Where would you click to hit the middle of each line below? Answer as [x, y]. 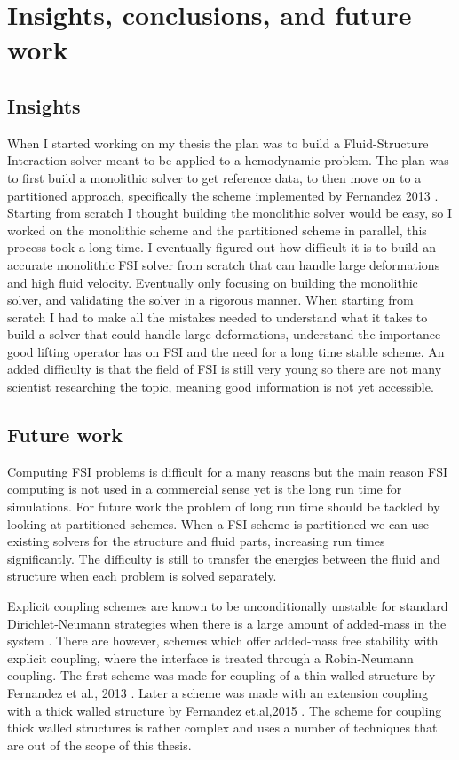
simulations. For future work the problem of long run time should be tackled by [224, 507]
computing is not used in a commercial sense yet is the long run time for [205, 489]
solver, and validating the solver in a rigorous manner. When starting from [210, 300]
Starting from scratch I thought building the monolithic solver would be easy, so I [229, 213]
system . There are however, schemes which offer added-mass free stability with [223, 641]
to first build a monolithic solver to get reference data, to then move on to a [214, 177]
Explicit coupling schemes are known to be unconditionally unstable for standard [228, 606]
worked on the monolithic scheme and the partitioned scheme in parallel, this [217, 230]
